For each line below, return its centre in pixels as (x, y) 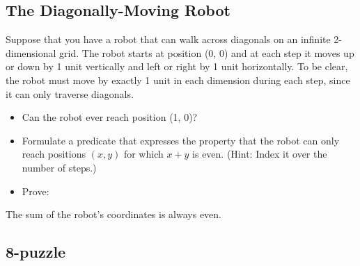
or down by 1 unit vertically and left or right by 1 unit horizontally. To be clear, (177, 66)
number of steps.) (59, 167)
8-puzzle (36, 252)
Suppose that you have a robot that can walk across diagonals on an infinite (168, 39)
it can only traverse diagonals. (70, 93)
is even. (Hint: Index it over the (260, 154)
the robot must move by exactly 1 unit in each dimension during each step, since (178, 80)
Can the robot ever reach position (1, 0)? (110, 117)
